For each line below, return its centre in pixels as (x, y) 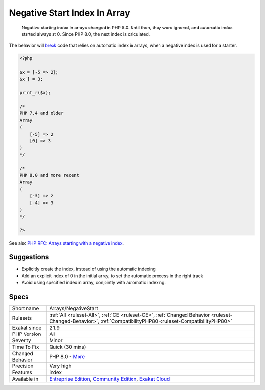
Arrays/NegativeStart (74, 308)
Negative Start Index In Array (69, 13)
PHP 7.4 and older (41, 113)
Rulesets (22, 318)
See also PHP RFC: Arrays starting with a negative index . (66, 243)
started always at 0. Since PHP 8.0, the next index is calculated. (86, 34)
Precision (23, 366)
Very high (60, 366)
